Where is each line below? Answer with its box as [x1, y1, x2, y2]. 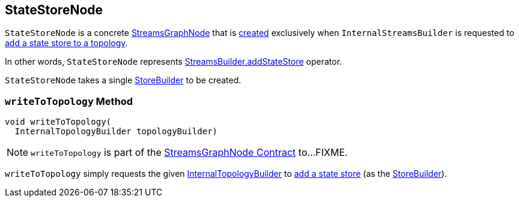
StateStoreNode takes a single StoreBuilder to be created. [5, 75, 241, 86]
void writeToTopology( [5, 117, 112, 127]
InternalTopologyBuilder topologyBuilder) [14, 126, 218, 137]
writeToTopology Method [5, 95, 133, 107]
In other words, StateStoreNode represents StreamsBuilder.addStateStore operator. [5, 56, 342, 67]
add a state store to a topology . [5, 38, 128, 49]
